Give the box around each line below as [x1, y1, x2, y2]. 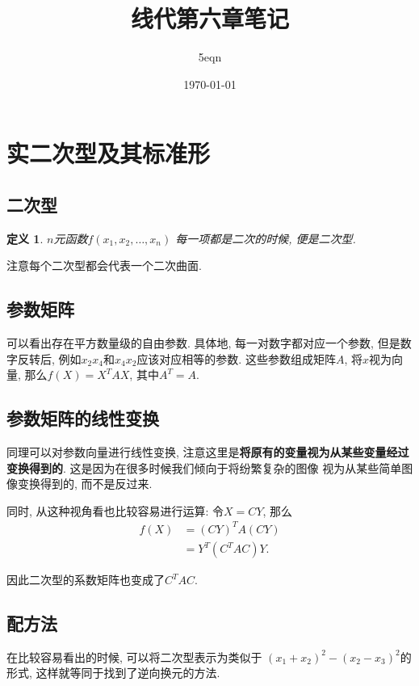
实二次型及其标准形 [6, 137, 211, 170]
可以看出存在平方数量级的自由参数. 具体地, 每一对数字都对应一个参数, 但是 [6, 335, 400, 351]
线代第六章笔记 [130, 2, 289, 35]
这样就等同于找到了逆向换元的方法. [36, 664, 220, 681]
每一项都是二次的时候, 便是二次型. [175, 229, 356, 246]
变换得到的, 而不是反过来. [17, 475, 153, 492]
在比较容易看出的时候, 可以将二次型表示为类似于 [6, 648, 262, 665]
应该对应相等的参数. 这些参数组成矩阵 [136, 350, 336, 367]
